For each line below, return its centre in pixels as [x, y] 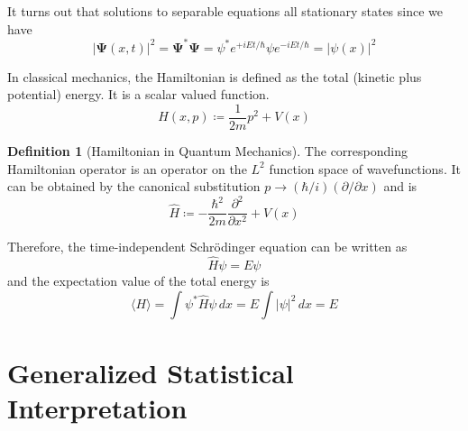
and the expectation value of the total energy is [138, 281]
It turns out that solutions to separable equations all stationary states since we [225, 11]
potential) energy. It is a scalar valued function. [138, 94]
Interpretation [97, 408]
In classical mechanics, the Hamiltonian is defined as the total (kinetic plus [215, 76]
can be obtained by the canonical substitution [134, 186]
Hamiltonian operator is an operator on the [127, 168]
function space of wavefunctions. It [365, 168]
